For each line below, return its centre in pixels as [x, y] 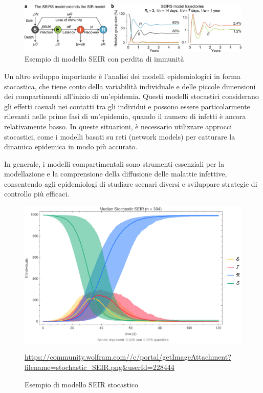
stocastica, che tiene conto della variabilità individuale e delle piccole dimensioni [130, 86]
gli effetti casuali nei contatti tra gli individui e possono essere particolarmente [127, 106]
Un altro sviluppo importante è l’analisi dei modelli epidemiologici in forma [122, 76]
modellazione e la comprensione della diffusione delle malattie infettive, [116, 174]
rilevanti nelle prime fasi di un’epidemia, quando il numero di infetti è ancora [125, 116]
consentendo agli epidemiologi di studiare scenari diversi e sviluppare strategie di [131, 183]
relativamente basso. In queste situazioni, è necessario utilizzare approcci [118, 126]
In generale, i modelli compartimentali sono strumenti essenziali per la [114, 163]
